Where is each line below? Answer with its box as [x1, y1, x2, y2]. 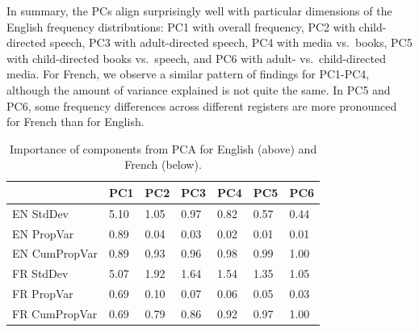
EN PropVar [12, 225, 74, 242]
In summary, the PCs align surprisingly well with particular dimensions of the [6, 2, 392, 19]
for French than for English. [6, 113, 145, 130]
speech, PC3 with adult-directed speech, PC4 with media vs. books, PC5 [49, 34, 413, 51]
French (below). [124, 156, 202, 173]
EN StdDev [12, 204, 69, 221]
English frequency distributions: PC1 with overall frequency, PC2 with [6, 18, 355, 35]
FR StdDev [12, 265, 69, 282]
